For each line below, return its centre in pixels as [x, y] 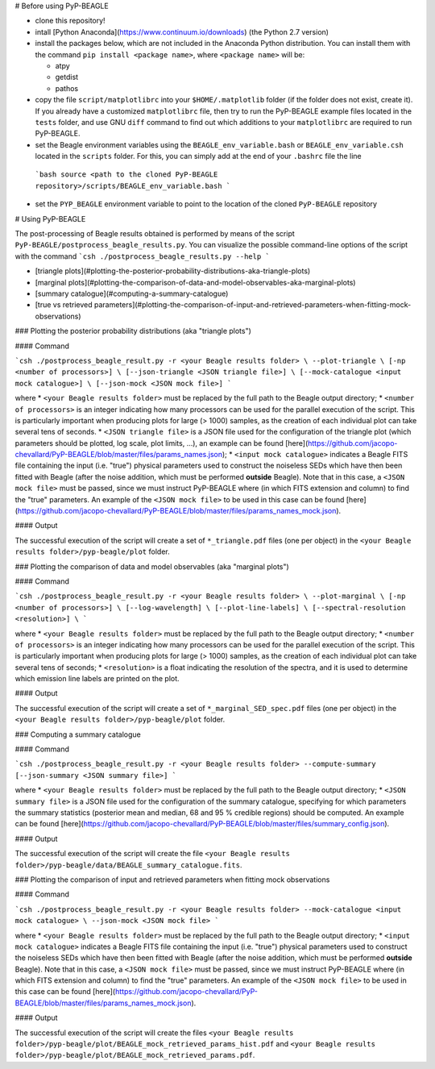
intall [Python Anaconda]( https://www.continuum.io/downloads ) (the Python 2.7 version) [182, 31]
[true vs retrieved [64, 305]
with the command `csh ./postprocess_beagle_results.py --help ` [142, 256]
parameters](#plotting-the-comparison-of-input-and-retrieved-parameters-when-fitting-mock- [253, 305]
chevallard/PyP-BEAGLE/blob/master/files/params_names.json [119, 455]
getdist [67, 77]
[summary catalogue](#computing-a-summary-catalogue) [132, 293]
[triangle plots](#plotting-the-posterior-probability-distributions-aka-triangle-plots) [173, 271]
